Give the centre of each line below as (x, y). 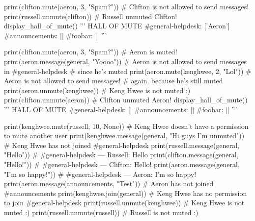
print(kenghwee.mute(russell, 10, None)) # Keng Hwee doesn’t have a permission (126, 126)
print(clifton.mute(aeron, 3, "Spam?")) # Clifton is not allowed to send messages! (127, 6)
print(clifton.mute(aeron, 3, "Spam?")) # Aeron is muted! (91, 52)
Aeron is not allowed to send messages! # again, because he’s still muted (113, 81)
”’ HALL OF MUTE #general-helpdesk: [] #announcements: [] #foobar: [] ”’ (121, 109)
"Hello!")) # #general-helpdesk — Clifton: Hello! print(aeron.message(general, (122, 164)
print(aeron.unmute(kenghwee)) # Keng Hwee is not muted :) (97, 90)
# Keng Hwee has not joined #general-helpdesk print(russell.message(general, (122, 145)
